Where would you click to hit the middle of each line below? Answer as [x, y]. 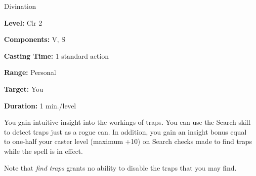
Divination [20, 6]
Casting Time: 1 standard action [56, 55]
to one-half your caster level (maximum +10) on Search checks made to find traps [128, 141]
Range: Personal [30, 72]
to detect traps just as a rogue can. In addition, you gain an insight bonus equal [125, 131]
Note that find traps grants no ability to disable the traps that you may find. [120, 167]
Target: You [24, 88]
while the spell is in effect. [43, 151]
